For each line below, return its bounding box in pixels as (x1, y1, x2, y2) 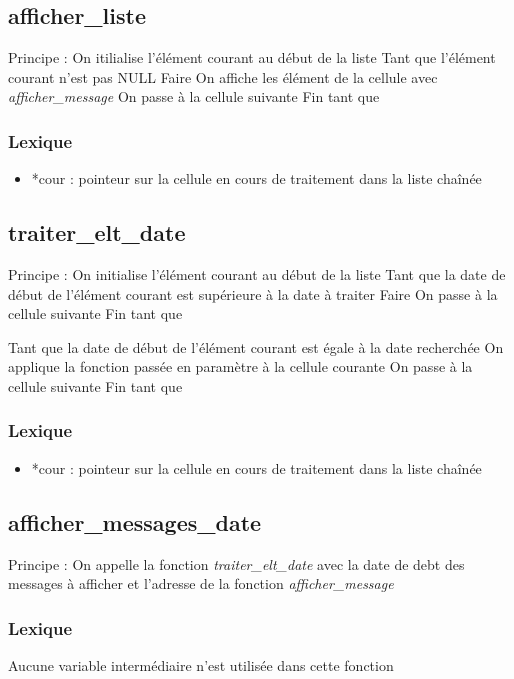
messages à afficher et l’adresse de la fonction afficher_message (8, 573, 394, 594)
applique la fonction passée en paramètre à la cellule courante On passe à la (8, 356, 473, 377)
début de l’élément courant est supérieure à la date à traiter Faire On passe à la (8, 283, 498, 304)
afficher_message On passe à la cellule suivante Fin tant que (8, 86, 380, 107)
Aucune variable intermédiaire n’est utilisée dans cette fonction (8, 654, 394, 675)
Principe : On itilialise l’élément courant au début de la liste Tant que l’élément (8, 47, 496, 68)
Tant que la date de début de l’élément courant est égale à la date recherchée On (8, 336, 504, 357)
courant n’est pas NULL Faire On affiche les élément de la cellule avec (8, 66, 438, 87)
